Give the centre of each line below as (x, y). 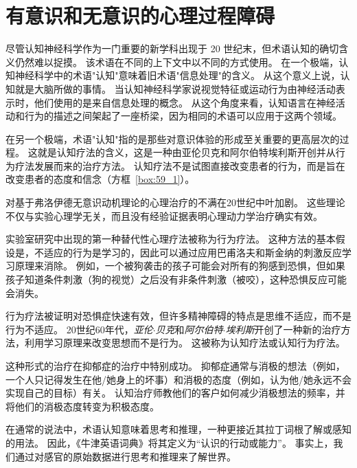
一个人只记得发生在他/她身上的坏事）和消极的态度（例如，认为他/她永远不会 (178, 379)
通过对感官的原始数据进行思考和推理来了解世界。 (125, 456)
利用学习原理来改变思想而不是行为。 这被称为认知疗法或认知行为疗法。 (185, 343)
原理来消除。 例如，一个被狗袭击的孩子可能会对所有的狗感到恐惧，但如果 (180, 266)
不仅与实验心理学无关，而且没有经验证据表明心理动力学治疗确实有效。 (164, 215)
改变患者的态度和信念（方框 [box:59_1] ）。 (100, 179)
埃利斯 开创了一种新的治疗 (283, 329)
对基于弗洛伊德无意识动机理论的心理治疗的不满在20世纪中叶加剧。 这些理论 (175, 202)
